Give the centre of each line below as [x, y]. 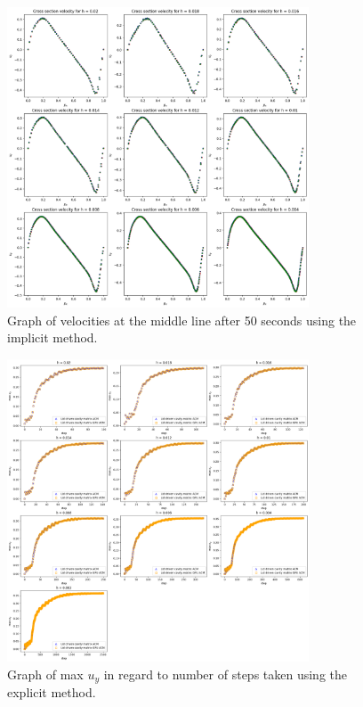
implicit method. [52, 337]
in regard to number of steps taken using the [225, 674]
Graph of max [45, 674]
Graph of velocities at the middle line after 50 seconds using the [182, 320]
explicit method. [52, 692]
